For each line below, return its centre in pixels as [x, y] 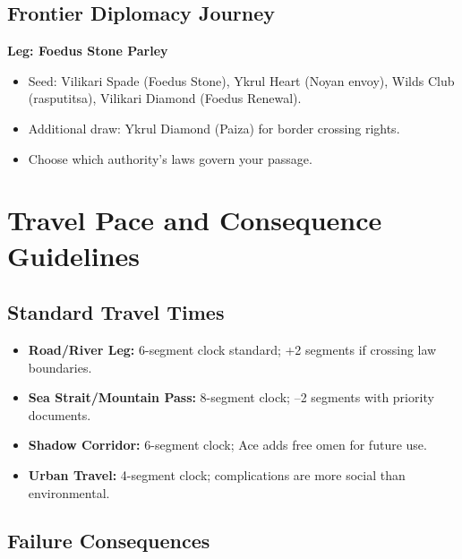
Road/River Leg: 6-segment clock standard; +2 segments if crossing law [232, 349]
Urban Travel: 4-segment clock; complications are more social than [217, 474]
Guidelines [74, 255]
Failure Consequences [109, 541]
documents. [60, 414]
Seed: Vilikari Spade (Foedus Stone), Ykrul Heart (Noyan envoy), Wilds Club [241, 80]
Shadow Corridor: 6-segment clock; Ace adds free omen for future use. [227, 445]
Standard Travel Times [116, 312]
